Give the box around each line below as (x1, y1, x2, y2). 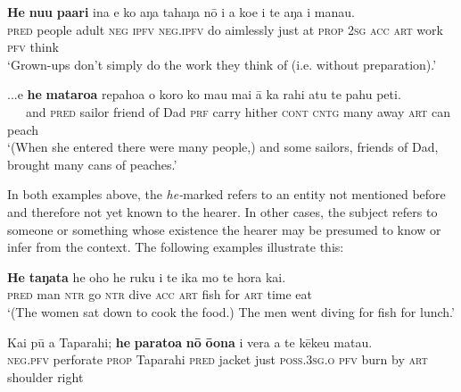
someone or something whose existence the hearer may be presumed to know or (7, 220, 441, 238)
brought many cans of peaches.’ (7, 154, 177, 173)
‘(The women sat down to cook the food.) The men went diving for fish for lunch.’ (7, 302, 455, 321)
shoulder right (7, 367, 84, 386)
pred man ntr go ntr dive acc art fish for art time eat (7, 285, 313, 304)
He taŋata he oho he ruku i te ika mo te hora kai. (7, 267, 286, 286)
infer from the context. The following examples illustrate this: (7, 238, 344, 256)
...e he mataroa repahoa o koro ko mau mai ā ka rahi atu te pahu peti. (7, 85, 401, 104)
